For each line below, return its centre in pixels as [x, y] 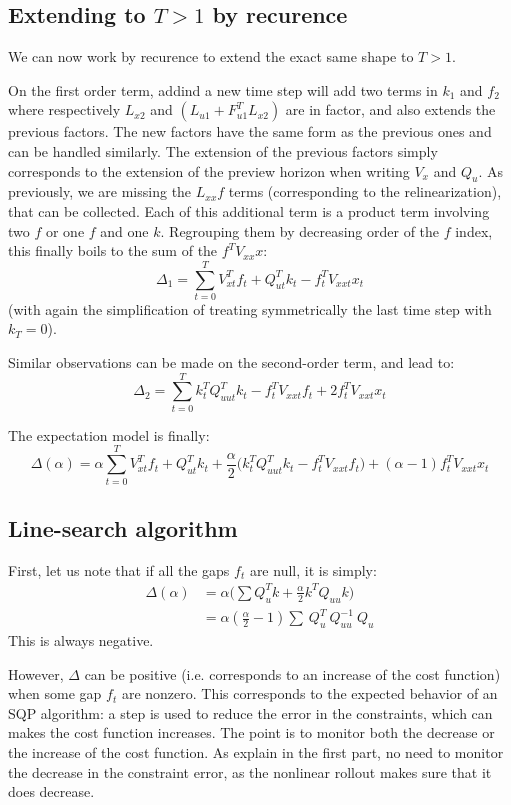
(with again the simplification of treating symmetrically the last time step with [250, 308]
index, [474, 230]
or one [65, 230]
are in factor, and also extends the [390, 109]
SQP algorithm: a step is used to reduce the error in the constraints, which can [250, 712]
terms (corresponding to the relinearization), [365, 191]
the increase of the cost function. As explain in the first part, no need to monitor [256, 751]
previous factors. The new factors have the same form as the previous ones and [250, 131]
